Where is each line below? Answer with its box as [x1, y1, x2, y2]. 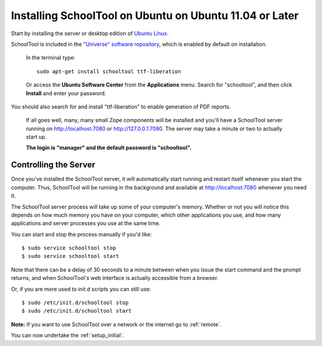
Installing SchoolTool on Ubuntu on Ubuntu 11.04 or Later [11, 9, 299, 22]
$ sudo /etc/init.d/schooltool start [21, 307, 132, 314]
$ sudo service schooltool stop [21, 245, 116, 251]
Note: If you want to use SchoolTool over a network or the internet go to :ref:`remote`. [11, 320, 222, 328]
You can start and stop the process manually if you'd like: [11, 230, 152, 238]
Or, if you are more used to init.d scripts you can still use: [11, 285, 151, 292]
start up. [26, 133, 47, 141]
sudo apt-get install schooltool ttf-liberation [36, 68, 181, 74]
